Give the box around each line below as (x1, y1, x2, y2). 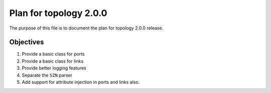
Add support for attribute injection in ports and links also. (22, 79, 140, 85)
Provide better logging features (22, 65, 86, 71)
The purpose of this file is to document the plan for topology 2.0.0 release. (9, 25, 164, 31)
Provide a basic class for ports (22, 51, 85, 57)
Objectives (9, 38, 44, 46)
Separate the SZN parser (22, 72, 73, 78)
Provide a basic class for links (22, 58, 84, 64)
